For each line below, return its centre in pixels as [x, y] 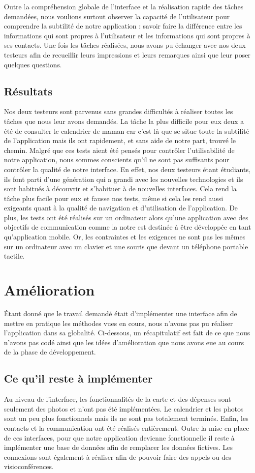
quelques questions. [33, 64]
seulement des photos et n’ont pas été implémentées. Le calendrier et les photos [124, 408]
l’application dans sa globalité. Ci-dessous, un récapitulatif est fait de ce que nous [127, 333]
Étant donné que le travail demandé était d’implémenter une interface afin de [121, 313]
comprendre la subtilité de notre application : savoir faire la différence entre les [123, 26]
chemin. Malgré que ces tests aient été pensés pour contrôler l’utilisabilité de [119, 150]
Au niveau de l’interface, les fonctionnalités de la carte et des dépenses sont [118, 399]
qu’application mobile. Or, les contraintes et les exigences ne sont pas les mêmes [125, 237]
